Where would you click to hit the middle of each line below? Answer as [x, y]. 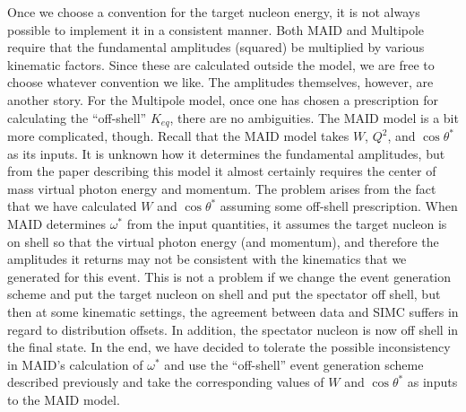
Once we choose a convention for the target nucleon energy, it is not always [214, 12]
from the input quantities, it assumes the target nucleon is [287, 223]
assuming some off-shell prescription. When [339, 206]
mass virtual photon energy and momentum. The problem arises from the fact [222, 188]
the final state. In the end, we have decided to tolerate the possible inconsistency [229, 347]
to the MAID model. [64, 399]
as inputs [432, 382]
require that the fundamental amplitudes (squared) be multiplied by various [216, 47]
